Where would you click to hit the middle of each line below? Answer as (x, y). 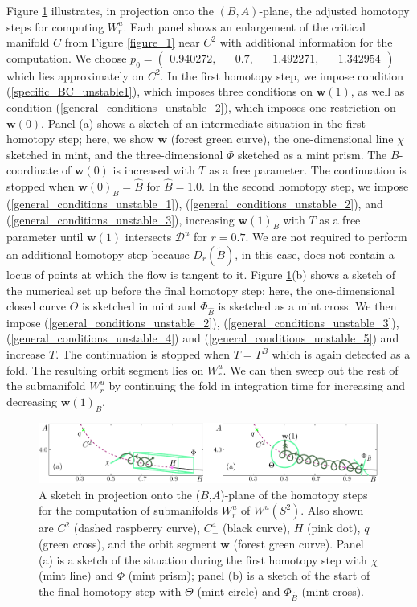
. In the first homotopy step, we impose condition (282, 75)
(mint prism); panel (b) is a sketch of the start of (249, 575)
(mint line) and (76, 575)
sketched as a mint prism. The (312, 154)
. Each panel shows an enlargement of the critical (244, 26)
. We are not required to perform (326, 237)
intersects (148, 237)
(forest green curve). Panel (298, 543)
